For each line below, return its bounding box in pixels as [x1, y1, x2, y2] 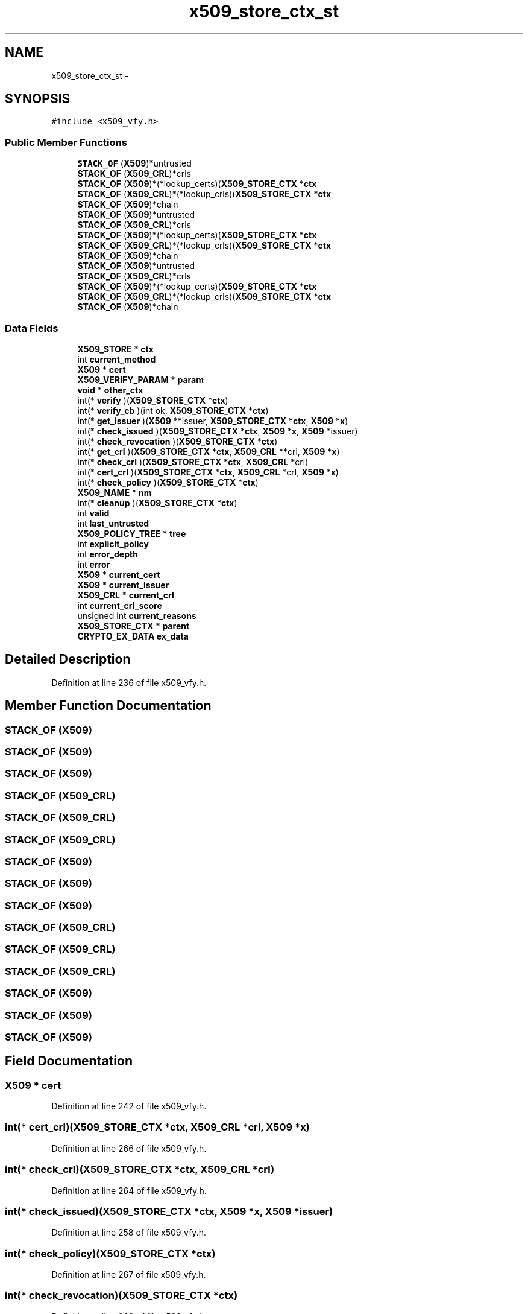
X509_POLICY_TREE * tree [77, 528, 186, 539]
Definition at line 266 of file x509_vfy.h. [51, 1143, 207, 1154]
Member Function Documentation [5, 698, 212, 714]
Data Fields [5, 322, 58, 334]
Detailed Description [5, 652, 131, 667]
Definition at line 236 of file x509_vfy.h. [51, 677, 207, 688]
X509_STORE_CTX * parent [77, 620, 190, 631]
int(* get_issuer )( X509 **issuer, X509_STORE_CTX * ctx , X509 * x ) [77, 415, 348, 426]
